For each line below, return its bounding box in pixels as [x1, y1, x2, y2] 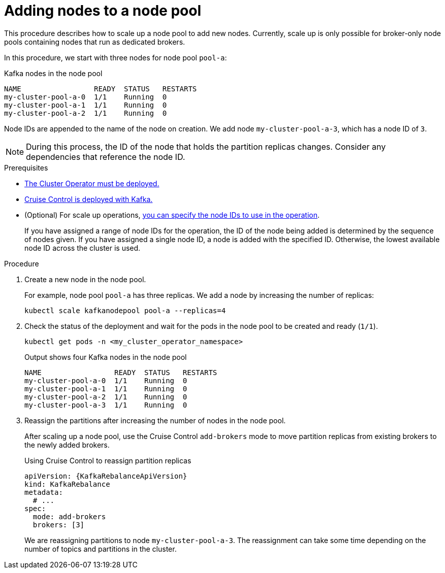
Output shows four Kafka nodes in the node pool [24, 352, 187, 361]
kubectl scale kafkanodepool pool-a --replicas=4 [24, 306, 226, 315]
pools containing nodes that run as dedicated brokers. [4, 37, 185, 46]
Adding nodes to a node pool [4, 2, 201, 19]
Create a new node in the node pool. [24, 275, 146, 284]
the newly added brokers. [24, 440, 110, 449]
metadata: [24, 488, 63, 496]
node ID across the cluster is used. [24, 243, 141, 252]
